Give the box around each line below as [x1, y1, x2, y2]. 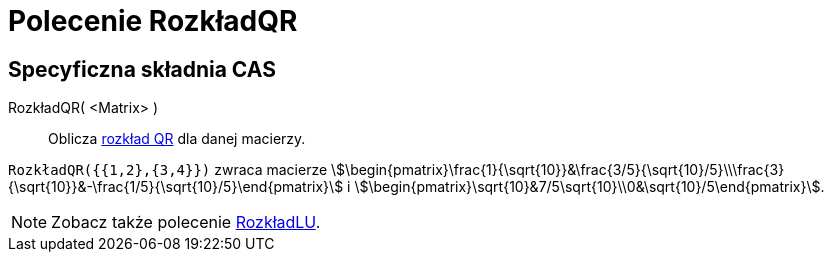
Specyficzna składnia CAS [8, 56, 276, 82]
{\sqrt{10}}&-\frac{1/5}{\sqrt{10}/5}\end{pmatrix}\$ [8, 178, 344, 196]
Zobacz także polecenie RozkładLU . [51, 212, 321, 233]
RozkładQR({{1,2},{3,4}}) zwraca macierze [8, 161, 328, 179]
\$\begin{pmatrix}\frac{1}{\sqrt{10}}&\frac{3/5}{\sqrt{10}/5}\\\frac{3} [331, 161, 785, 179]
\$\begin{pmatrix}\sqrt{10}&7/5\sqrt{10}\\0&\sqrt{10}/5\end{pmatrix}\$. [354, 178, 825, 196]
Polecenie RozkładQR [8, 4, 298, 38]
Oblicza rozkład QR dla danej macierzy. [48, 130, 306, 148]
